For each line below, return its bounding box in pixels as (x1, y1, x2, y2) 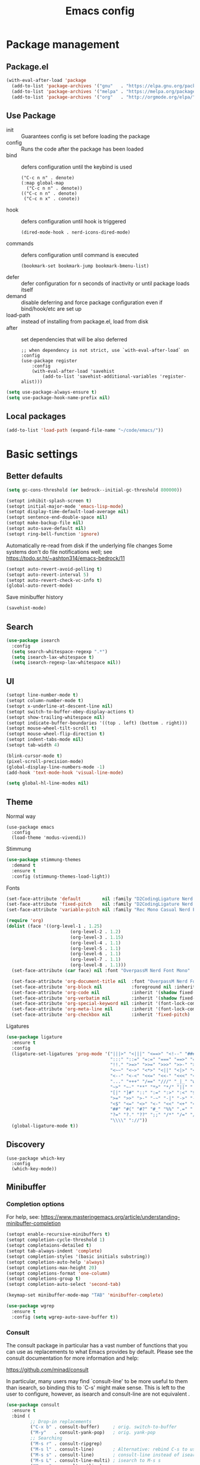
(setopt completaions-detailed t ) (6, 1243, 92, 1249)
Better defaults (6, 471, 63, 482)
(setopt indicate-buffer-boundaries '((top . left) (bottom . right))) (6, 720, 187, 726)
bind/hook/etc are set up (21, 305, 82, 312)
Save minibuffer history (6, 593, 64, 601)
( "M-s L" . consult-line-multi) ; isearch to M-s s (30, 1457, 161, 1463)
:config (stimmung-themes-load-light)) (11, 874, 111, 879)
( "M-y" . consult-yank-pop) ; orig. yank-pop (30, 1430, 156, 1436)
